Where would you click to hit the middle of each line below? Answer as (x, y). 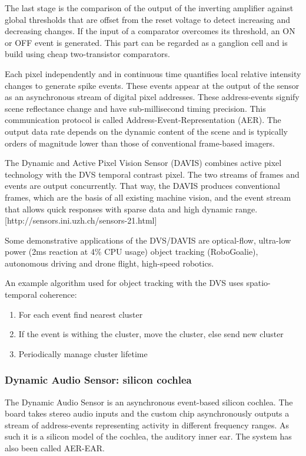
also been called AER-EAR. (55, 448)
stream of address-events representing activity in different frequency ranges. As (147, 425)
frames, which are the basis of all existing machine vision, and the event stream (148, 197)
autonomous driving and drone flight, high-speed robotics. (109, 263)
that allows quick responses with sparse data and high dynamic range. (131, 209)
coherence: (58, 294)
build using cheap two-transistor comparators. (87, 54)
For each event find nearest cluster (81, 314)
